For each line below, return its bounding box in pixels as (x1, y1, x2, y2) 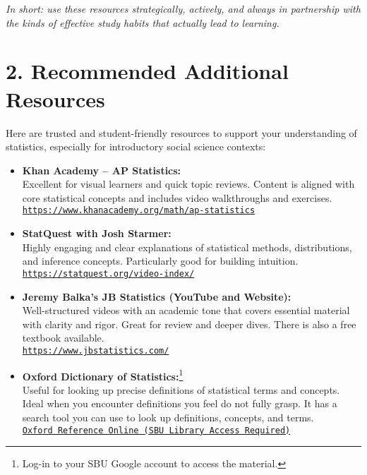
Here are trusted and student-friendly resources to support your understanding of (6, 125, 357, 140)
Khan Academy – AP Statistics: (22, 162, 181, 177)
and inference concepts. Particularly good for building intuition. (22, 253, 299, 268)
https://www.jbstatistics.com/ (22, 345, 169, 356)
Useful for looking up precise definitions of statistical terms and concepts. (22, 382, 340, 397)
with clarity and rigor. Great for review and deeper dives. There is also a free (22, 316, 356, 331)
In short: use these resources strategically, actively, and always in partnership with (6, 1, 361, 16)
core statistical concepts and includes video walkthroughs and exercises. (22, 190, 332, 205)
